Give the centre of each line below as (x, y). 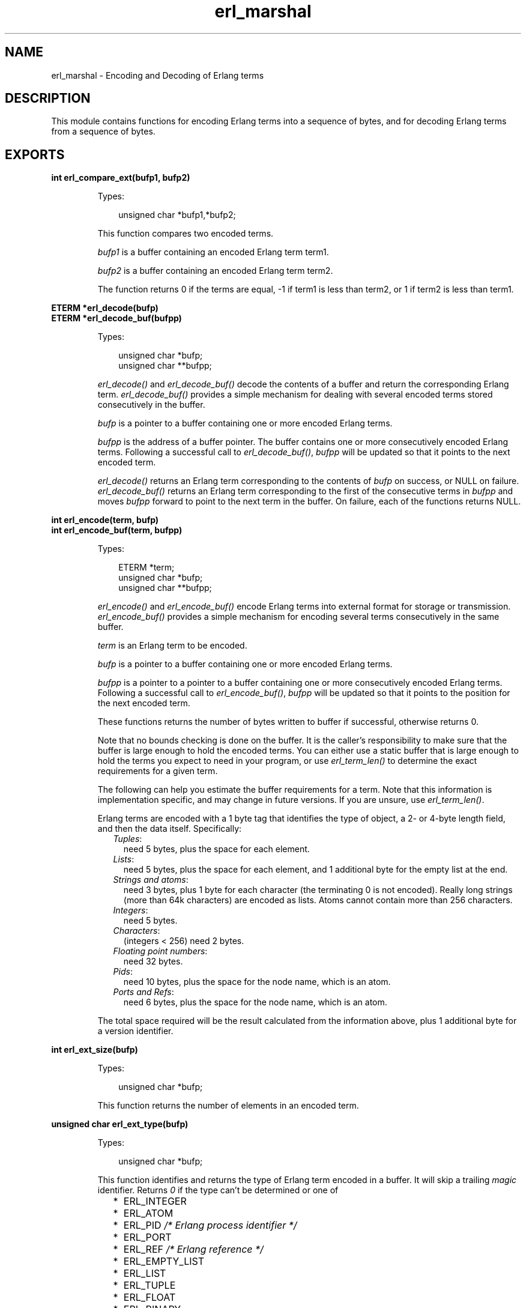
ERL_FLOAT (150, 1297)
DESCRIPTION (48, 98)
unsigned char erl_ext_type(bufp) (120, 1124)
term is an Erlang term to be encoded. (172, 646)
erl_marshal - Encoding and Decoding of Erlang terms (158, 75)
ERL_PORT (147, 1237)
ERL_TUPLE (150, 1285)
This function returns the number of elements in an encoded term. (228, 1106)
